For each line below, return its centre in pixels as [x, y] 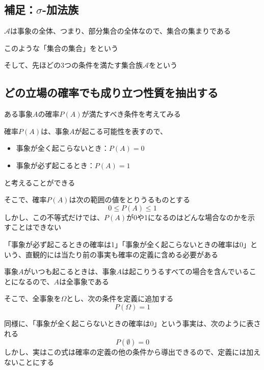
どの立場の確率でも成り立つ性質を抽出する [111, 93]
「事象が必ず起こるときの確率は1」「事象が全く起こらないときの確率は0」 [127, 244]
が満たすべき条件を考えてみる [131, 114]
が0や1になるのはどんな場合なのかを [187, 217]
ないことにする [29, 362]
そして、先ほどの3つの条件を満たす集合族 [73, 65]
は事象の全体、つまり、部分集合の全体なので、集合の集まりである [121, 31]
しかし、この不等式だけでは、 [54, 217]
